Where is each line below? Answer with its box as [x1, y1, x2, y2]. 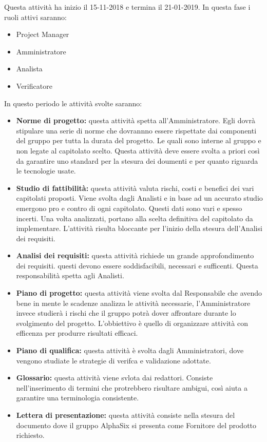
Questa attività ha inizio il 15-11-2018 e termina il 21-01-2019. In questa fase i [4, 2, 251, 12]
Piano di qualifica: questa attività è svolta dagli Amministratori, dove [16, 345, 244, 356]
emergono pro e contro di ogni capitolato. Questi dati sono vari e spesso [16, 202, 242, 213]
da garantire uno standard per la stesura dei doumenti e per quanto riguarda [16, 155, 258, 166]
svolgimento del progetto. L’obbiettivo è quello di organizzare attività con [16, 317, 248, 328]
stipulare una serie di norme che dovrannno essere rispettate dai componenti [16, 125, 257, 136]
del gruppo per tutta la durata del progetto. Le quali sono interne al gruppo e [16, 135, 261, 146]
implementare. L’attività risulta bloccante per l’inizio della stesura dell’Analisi [16, 223, 262, 234]
